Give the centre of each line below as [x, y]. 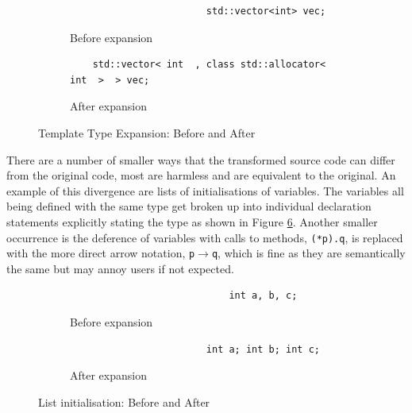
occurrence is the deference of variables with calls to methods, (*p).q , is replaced [205, 237]
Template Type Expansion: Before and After [147, 132]
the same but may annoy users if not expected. [120, 268]
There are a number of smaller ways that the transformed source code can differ [201, 159]
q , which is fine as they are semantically [308, 253]
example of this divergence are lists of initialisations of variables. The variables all [205, 190]
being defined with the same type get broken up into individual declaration [189, 206]
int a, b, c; [263, 296]
